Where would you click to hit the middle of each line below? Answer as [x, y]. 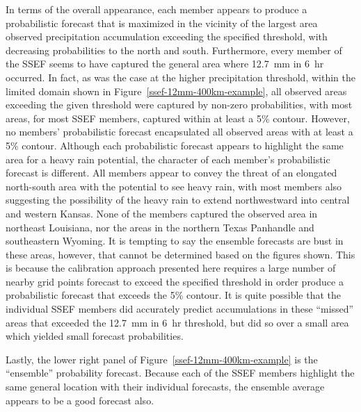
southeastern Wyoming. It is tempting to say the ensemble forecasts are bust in [175, 241]
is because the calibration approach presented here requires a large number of [171, 268]
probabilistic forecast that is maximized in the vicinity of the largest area [162, 23]
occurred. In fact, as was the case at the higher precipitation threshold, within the [180, 77]
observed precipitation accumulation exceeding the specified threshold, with [167, 36]
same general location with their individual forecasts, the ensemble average [165, 387]
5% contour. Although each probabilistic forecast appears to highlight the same [175, 145]
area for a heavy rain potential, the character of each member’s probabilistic [168, 159]
